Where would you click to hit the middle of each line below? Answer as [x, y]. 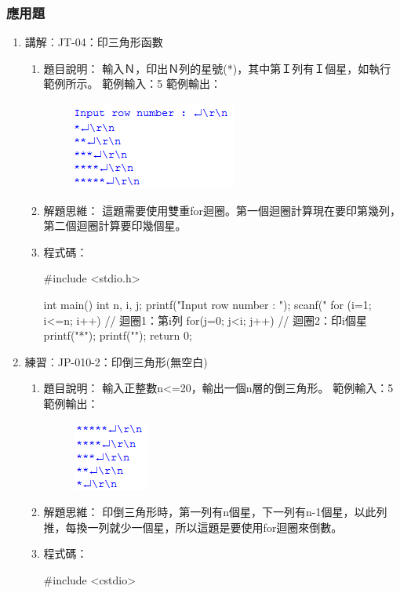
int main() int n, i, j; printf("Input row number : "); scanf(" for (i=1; [207, 304]
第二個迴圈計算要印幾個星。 [115, 226]
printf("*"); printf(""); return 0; [118, 335]
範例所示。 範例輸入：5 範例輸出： [132, 84]
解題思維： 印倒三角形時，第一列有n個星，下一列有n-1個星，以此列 [215, 512]
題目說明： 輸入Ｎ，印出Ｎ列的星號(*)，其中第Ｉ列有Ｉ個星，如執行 [217, 68]
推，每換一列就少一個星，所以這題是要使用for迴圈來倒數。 [193, 527]
